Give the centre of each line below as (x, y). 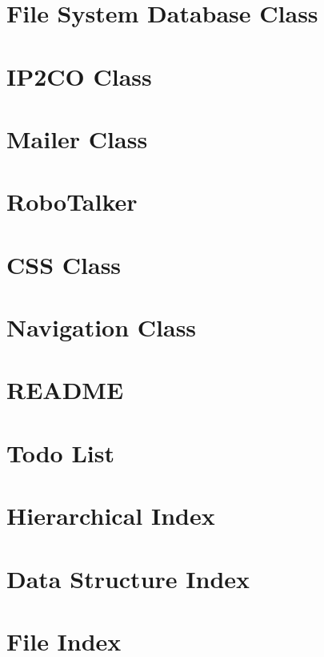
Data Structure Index (128, 578)
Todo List (60, 452)
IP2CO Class (79, 76)
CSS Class (64, 264)
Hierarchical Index (111, 516)
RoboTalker (72, 202)
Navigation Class (102, 327)
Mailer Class (77, 138)
